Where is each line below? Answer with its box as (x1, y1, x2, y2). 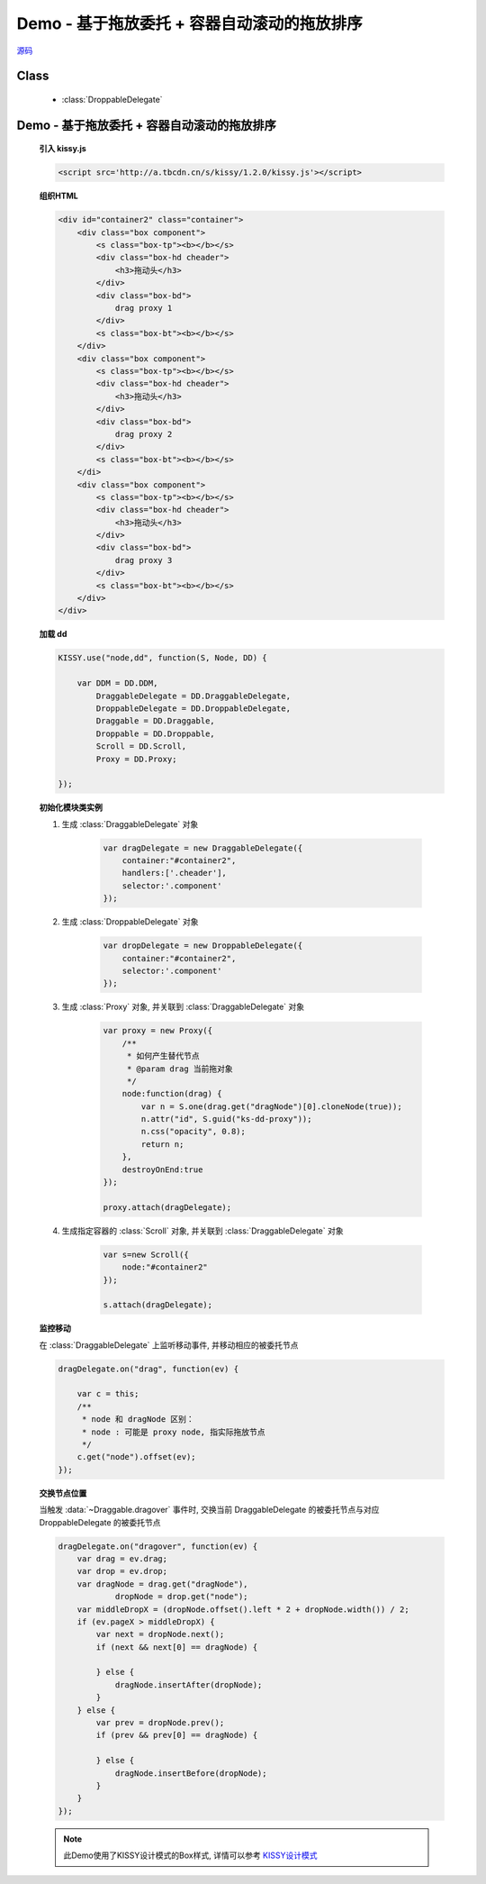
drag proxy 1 (114, 303, 173, 314)
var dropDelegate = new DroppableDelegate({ (103, 941, 303, 951)
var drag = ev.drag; (76, 1553, 168, 1563)
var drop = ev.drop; (76, 1566, 168, 1577)
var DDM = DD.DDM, (76, 678, 158, 688)
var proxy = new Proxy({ (103, 1025, 213, 1036)
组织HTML (39, 190, 78, 202)
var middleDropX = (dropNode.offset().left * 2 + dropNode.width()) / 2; (76, 1604, 409, 1615)
